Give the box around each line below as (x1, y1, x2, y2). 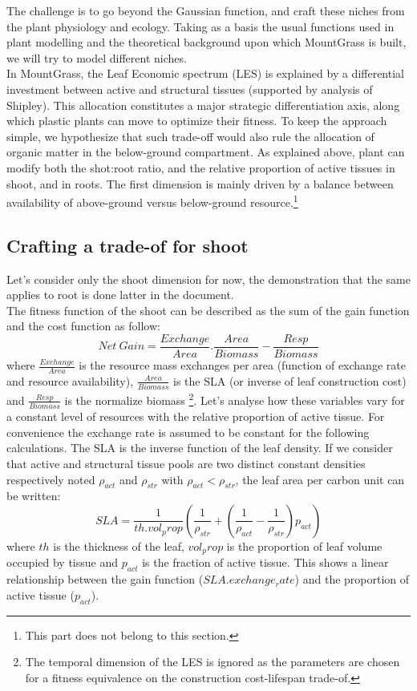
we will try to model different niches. (6, 49, 187, 66)
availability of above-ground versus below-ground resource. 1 (6, 192, 298, 210)
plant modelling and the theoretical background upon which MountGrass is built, (6, 34, 407, 51)
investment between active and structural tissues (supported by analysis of (6, 80, 373, 97)
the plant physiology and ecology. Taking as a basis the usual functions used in (6, 18, 395, 34)
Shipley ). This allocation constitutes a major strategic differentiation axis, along (6, 96, 400, 113)
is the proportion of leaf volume (226, 537, 383, 554)
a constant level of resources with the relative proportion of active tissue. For (6, 408, 385, 425)
